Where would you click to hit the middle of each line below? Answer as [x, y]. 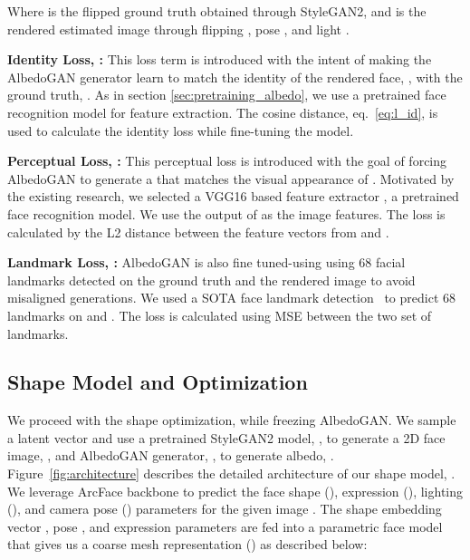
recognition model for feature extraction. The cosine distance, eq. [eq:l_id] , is [223, 112]
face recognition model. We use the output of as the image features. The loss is [226, 213]
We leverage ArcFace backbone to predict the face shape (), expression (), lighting [235, 491]
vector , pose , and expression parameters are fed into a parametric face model [225, 526]
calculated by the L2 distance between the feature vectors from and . [198, 232]
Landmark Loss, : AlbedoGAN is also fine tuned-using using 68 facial [206, 262]
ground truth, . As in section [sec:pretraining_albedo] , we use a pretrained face [227, 95]
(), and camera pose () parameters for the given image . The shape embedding [225, 509]
